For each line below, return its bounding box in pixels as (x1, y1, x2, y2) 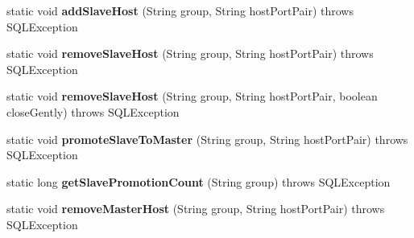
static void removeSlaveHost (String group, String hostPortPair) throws (6, 45, 374, 62)
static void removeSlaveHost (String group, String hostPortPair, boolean (6, 88, 378, 105)
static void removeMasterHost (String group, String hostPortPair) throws (6, 200, 385, 217)
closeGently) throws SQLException (6, 103, 180, 120)
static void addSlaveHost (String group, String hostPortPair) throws (6, 2, 354, 18)
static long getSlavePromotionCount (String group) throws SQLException (6, 173, 391, 190)
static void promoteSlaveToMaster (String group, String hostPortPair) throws (6, 130, 408, 147)
